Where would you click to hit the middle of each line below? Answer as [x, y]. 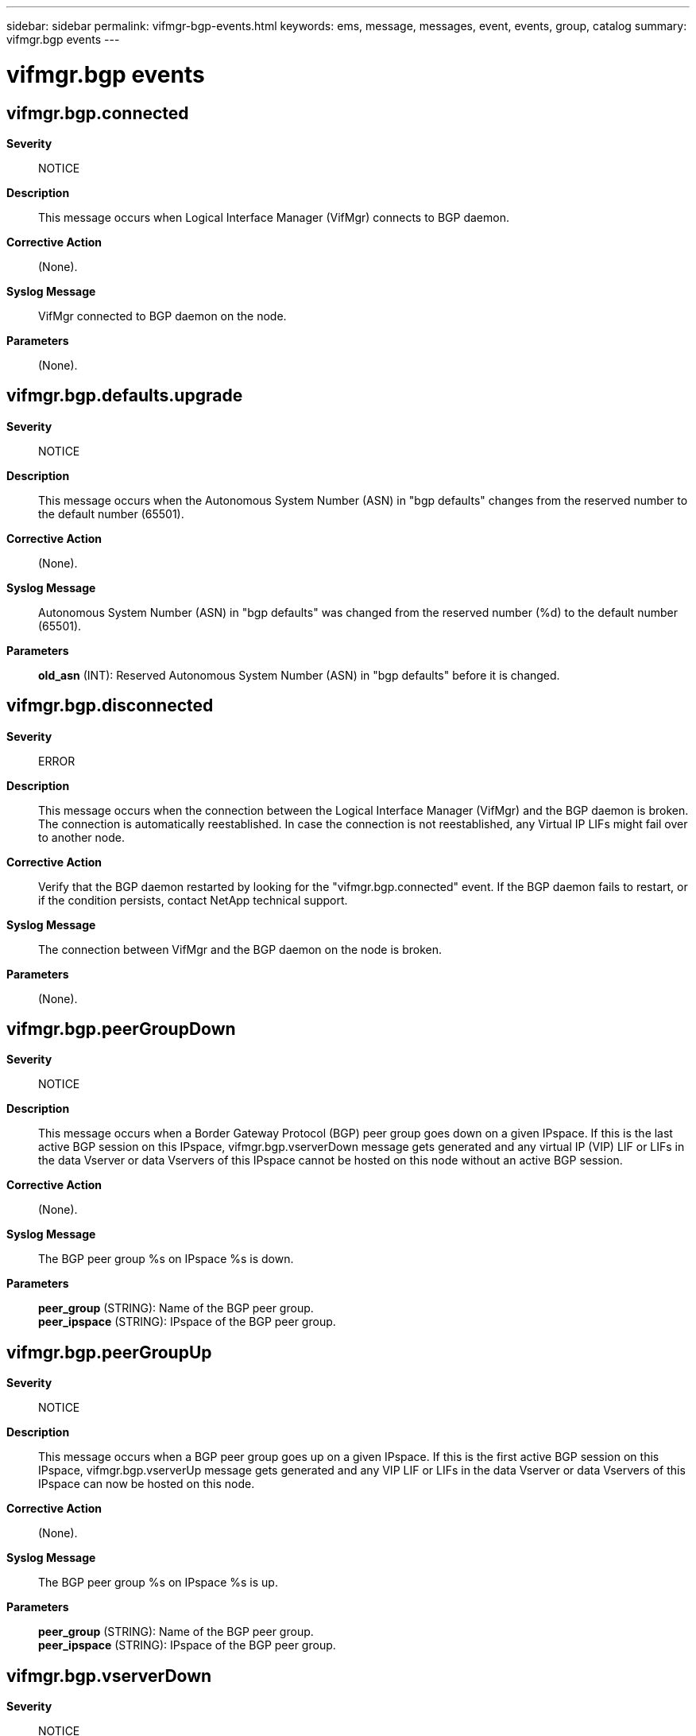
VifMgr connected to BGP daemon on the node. [162, 316]
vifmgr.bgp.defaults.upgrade [125, 396]
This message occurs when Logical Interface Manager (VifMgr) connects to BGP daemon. [274, 217]
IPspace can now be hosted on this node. [147, 1484]
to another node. [81, 837]
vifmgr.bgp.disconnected [110, 706]
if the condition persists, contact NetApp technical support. [193, 900]
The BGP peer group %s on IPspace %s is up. [158, 1583]
